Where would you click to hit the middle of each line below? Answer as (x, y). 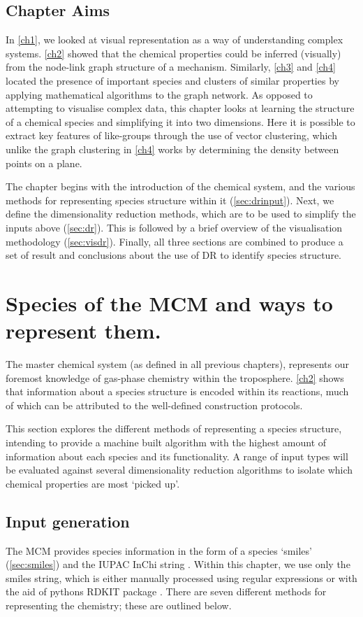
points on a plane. (44, 163)
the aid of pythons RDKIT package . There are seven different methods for (166, 591)
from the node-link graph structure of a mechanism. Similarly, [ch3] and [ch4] (171, 67)
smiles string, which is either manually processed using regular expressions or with (181, 577)
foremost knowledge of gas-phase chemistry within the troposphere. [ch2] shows (175, 377)
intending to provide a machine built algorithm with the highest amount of (166, 442)
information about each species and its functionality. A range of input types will (177, 456)
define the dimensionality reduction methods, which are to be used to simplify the (181, 214)
